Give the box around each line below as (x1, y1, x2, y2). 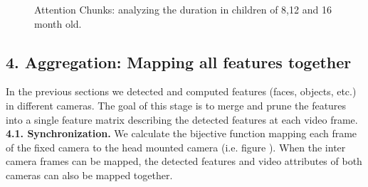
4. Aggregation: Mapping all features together (6, 50, 352, 73)
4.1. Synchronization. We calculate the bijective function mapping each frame (6, 126, 357, 141)
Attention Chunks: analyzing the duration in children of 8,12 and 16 (34, 2, 332, 16)
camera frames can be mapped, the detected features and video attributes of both (6, 154, 362, 169)
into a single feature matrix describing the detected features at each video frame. (6, 112, 358, 127)
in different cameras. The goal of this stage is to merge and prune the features (6, 97, 347, 112)
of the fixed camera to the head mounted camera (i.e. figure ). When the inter (6, 139, 346, 154)
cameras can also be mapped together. (6, 167, 173, 182)
